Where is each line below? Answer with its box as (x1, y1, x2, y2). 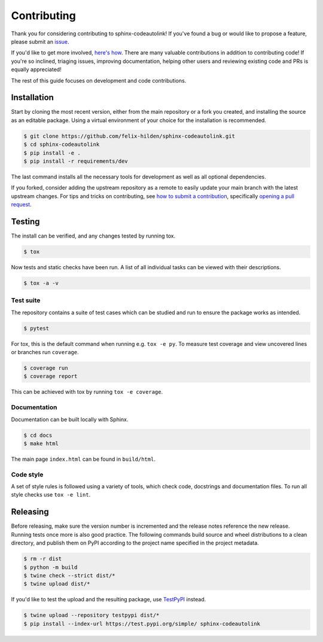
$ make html (23, 440, 59, 447)
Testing (11, 216, 40, 227)
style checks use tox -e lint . (11, 491, 91, 498)
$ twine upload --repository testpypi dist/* (23, 612, 160, 619)
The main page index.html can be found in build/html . (11, 455, 156, 463)
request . (11, 201, 32, 208)
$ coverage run (23, 365, 68, 372)
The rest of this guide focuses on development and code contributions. (11, 77, 187, 84)
